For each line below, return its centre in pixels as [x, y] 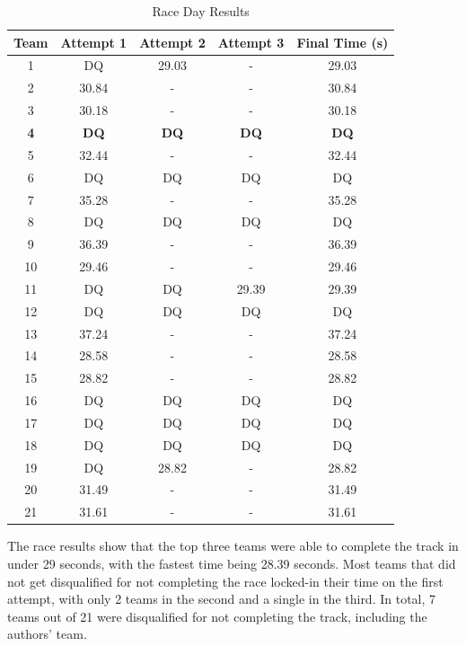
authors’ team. [47, 634]
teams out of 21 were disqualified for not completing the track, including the [217, 616]
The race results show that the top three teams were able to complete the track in [233, 546]
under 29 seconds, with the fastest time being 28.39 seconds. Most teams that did [232, 563]
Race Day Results [201, 11]
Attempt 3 [251, 42]
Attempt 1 [94, 42]
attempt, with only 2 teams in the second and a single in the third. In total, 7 [222, 599]
